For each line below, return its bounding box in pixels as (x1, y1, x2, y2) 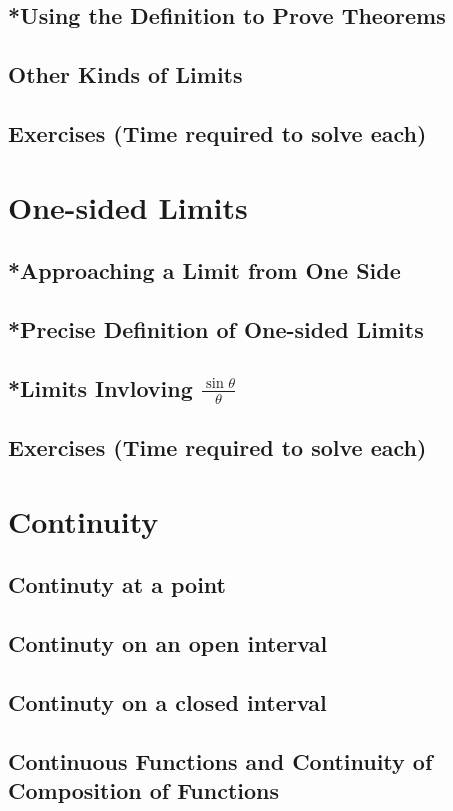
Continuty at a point (8, 569, 226, 600)
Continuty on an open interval (8, 628, 328, 659)
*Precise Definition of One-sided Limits (8, 313, 424, 344)
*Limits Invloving (8, 372, 193, 403)
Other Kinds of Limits (8, 59, 243, 90)
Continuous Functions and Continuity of (8, 745, 433, 776)
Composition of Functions (8, 775, 280, 806)
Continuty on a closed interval (8, 687, 327, 718)
